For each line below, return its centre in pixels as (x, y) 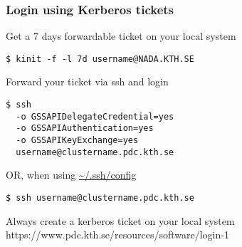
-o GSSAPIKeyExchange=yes (77, 141)
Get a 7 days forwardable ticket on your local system (121, 36)
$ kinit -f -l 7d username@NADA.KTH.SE (100, 59)
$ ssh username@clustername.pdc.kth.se (100, 198)
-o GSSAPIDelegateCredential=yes (95, 116)
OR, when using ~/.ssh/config (71, 175)
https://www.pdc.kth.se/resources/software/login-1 (117, 235)
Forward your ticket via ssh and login (87, 82)
